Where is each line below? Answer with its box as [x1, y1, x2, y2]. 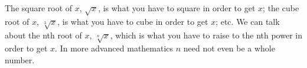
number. [5, 53, 35, 66]
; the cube [263, 2, 299, 14]
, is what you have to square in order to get [98, 2, 256, 14]
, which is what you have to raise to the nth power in [110, 28, 302, 41]
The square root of [5, 2, 73, 14]
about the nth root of [5, 28, 82, 41]
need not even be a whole [183, 42, 275, 54]
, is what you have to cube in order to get [57, 15, 208, 27]
